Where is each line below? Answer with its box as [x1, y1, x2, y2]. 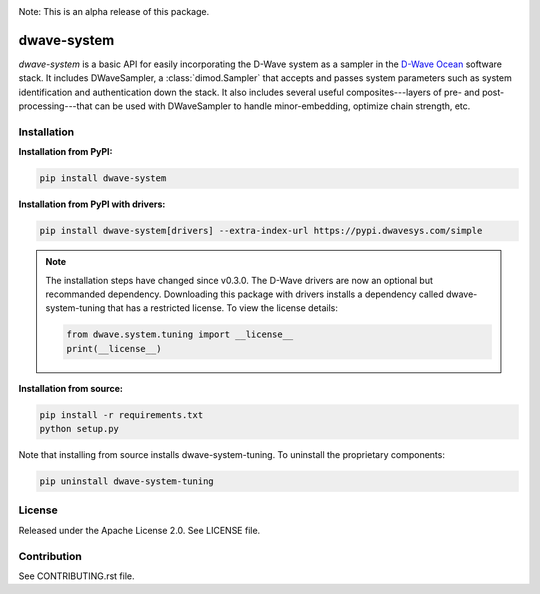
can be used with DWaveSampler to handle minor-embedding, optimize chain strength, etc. [94, 100, 471, 112]
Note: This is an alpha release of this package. [18, 6, 210, 17]
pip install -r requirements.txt [39, 409, 204, 420]
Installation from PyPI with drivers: [18, 198, 166, 210]
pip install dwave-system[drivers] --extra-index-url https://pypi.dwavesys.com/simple [39, 225, 483, 237]
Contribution [18, 549, 82, 563]
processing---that [18, 100, 93, 112]
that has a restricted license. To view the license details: [107, 302, 339, 314]
